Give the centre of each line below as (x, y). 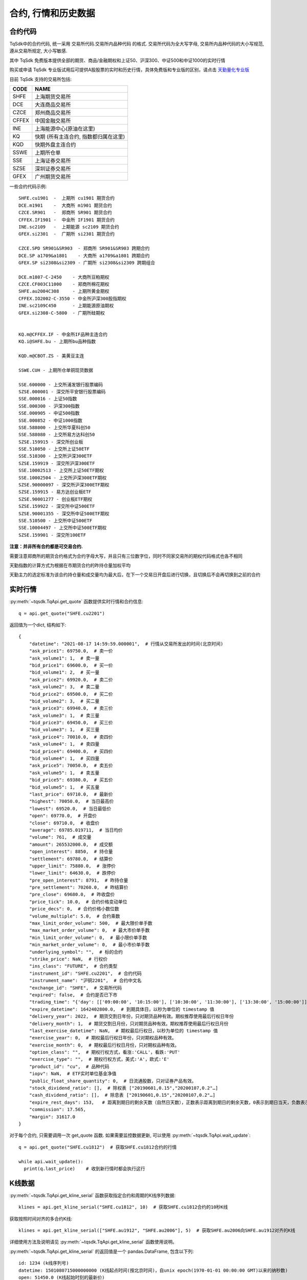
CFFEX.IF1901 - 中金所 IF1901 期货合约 (67, 220)
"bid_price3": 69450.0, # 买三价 (71, 723)
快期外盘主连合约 (56, 145)
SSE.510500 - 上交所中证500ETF (56, 520)
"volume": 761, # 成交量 (60, 837)
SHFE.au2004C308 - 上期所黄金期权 (64, 291)
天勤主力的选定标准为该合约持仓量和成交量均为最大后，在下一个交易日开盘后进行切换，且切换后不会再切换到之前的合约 (135, 575)
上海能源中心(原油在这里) (65, 129)
